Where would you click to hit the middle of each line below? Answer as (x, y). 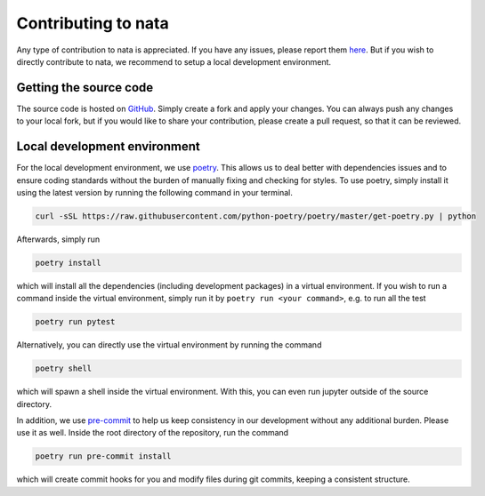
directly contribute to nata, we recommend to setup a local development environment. (174, 61)
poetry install (68, 263)
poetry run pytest (75, 322)
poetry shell (64, 368)
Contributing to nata (93, 23)
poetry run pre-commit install (104, 456)
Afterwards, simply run (58, 239)
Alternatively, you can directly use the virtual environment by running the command (169, 345)
